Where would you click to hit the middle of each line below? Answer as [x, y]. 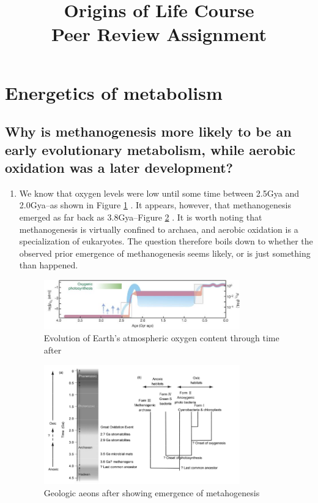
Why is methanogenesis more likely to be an [148, 131]
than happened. [49, 265]
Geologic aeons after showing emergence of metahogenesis [152, 492]
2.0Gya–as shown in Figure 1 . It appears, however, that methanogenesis [155, 205]
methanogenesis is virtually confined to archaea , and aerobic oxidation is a [159, 229]
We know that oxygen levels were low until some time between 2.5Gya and [159, 193]
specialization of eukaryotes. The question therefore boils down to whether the [166, 241]
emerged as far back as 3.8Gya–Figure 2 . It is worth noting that [141, 217]
